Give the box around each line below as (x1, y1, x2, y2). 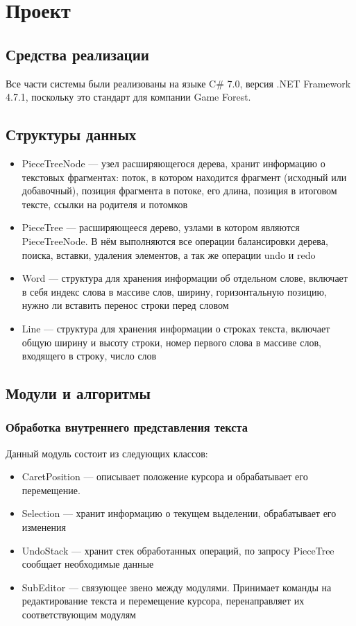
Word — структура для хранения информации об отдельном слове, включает (22, 271, 348, 285)
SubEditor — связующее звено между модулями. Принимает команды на (22, 580, 332, 594)
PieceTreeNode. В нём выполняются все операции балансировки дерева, (22, 233, 328, 248)
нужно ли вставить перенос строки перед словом (22, 298, 229, 312)
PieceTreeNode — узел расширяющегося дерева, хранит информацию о (22, 155, 325, 170)
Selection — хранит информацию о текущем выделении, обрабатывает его (22, 506, 337, 521)
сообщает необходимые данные (22, 557, 154, 571)
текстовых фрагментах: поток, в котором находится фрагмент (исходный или (22, 169, 347, 184)
